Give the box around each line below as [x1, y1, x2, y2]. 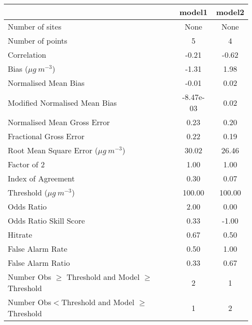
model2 [216, 6, 244, 17]
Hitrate [8, 229, 32, 240]
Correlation [8, 49, 47, 60]
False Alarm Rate [8, 243, 67, 254]
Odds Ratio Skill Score [8, 215, 85, 226]
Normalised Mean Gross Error [8, 116, 110, 128]
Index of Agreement [8, 173, 75, 184]
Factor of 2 [8, 159, 45, 170]
